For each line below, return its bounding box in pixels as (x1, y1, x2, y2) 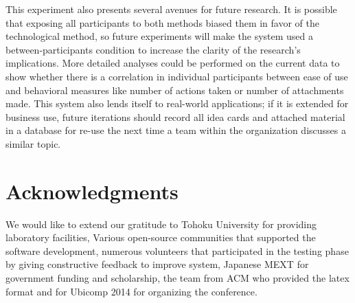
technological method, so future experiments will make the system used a (5, 29, 314, 43)
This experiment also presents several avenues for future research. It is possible (5, 2, 337, 16)
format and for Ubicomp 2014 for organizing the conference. (5, 284, 257, 298)
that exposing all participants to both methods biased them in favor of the (5, 15, 319, 30)
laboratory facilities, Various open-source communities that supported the (5, 230, 316, 245)
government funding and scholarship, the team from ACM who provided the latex (5, 271, 350, 285)
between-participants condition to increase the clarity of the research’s (5, 42, 301, 56)
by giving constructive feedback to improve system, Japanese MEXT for (5, 257, 309, 271)
